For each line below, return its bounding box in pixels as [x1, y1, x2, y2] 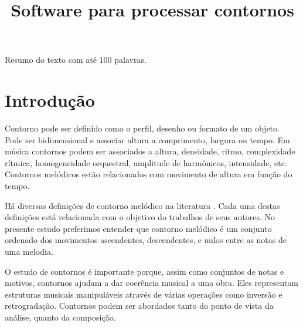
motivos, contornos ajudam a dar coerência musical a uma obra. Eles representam [5, 277, 298, 289]
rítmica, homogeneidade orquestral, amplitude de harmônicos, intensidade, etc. [5, 156, 287, 168]
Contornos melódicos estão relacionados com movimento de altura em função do [5, 168, 292, 180]
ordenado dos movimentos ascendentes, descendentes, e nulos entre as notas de [5, 234, 287, 246]
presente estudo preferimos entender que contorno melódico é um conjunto [5, 222, 272, 234]
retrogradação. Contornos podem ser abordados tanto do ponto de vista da [5, 299, 274, 312]
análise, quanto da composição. [5, 311, 116, 323]
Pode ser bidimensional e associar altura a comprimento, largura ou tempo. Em [5, 133, 290, 146]
